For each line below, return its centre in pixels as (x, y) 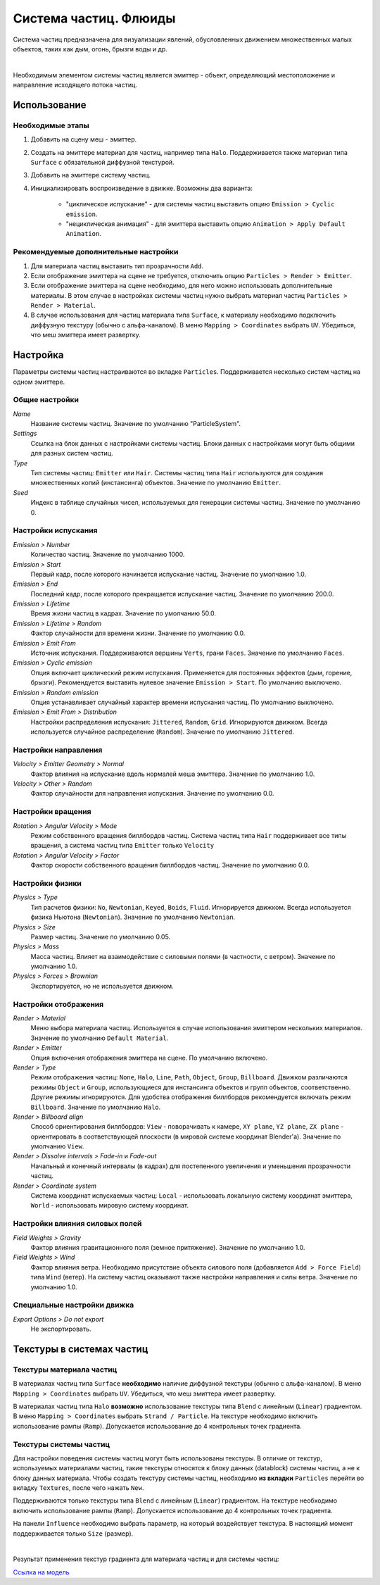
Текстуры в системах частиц (81, 1349)
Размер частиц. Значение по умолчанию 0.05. (101, 936)
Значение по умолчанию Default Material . (100, 1038)
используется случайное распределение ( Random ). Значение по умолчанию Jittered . (163, 732)
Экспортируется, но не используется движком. (102, 986)
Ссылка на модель (41, 1572)
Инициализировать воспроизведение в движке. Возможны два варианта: (142, 188)
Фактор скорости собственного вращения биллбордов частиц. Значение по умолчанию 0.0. (170, 865)
